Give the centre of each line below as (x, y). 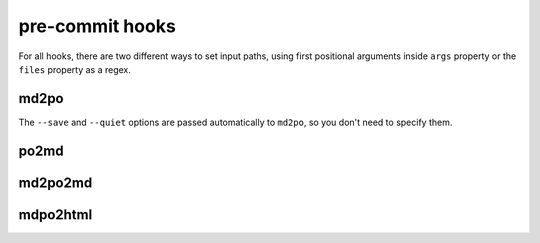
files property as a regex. (75, 69)
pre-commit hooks (97, 26)
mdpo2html (55, 214)
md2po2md (55, 182)
